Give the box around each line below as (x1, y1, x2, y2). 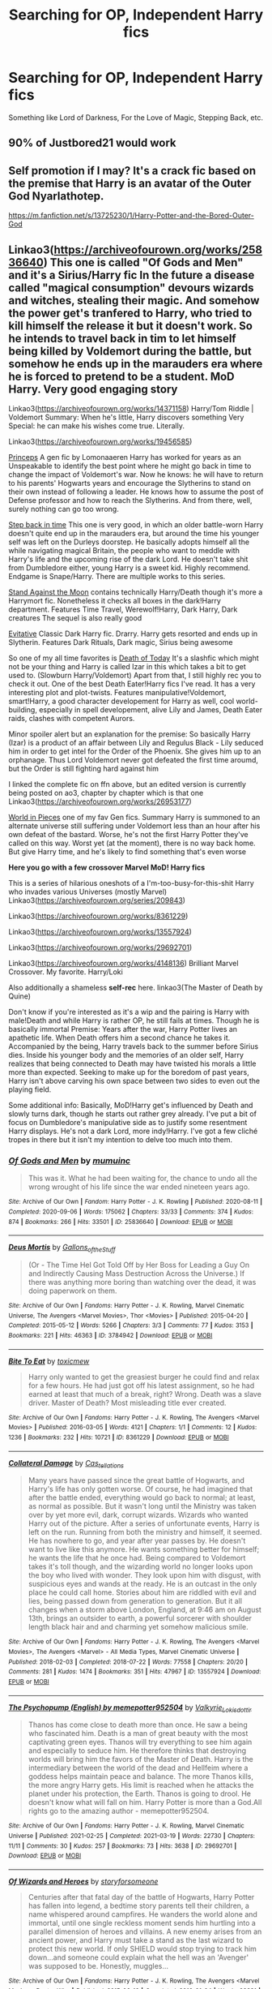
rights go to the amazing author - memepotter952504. (28, 1806, 210, 1816)
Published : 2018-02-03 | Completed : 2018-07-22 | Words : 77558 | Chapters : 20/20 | (8, 1657, 249, 1666)
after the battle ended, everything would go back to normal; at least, (28, 1493, 256, 1502)
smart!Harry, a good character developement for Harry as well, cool (8, 696, 235, 706)
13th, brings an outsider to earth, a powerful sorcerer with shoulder (28, 1613, 253, 1623)
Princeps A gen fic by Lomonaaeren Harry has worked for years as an (8, 452, 241, 462)
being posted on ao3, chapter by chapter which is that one (8, 788, 204, 797)
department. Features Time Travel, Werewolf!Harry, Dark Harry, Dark (8, 604, 238, 614)
